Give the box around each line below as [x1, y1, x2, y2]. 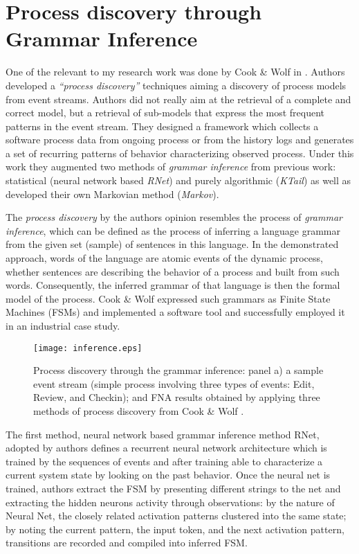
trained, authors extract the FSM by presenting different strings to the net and [6, 481, 341, 495]
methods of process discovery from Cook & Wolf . [33, 404, 244, 418]
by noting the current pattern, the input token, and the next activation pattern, [6, 521, 344, 536]
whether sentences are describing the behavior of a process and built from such [6, 264, 340, 278]
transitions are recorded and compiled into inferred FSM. [6, 535, 248, 550]
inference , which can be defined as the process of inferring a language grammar [6, 223, 340, 238]
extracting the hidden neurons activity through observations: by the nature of [6, 494, 335, 509]
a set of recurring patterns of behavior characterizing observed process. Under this [6, 145, 354, 160]
